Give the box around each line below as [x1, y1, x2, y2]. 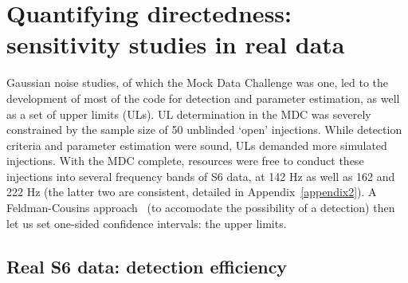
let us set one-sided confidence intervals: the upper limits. [6, 214, 287, 231]
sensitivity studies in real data [6, 28, 345, 61]
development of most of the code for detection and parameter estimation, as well [6, 89, 400, 106]
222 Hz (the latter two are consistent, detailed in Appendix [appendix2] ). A [6, 183, 377, 200]
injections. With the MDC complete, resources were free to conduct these [6, 152, 364, 169]
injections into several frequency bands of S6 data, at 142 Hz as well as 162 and [6, 167, 395, 184]
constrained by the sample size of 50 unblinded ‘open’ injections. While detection [6, 121, 402, 138]
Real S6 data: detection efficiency [6, 254, 288, 278]
